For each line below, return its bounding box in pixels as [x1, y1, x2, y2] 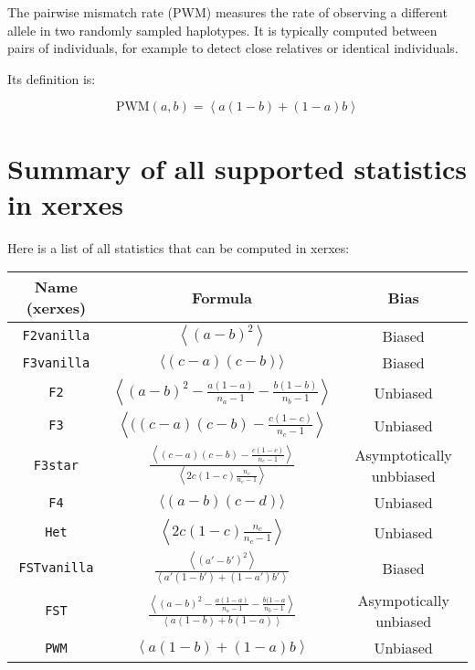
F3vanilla [22, 355, 90, 370]
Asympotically [357, 590, 449, 612]
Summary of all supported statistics [7, 149, 468, 186]
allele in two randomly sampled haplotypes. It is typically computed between [7, 20, 438, 39]
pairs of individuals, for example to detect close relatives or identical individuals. [7, 38, 459, 58]
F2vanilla [22, 328, 90, 344]
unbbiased [371, 465, 436, 487]
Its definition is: [7, 69, 96, 88]
